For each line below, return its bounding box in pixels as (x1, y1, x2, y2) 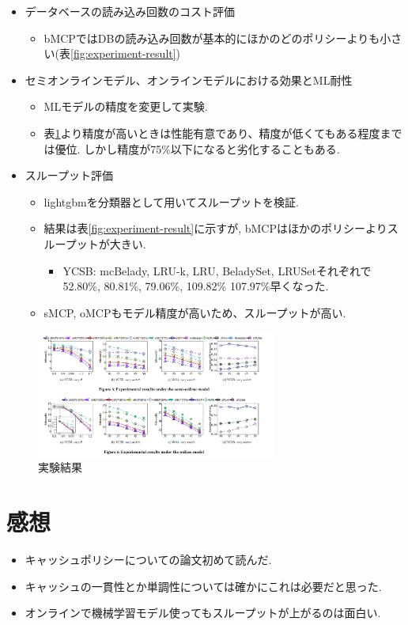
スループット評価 (25, 167, 113, 184)
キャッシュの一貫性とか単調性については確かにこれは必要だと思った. (25, 578, 382, 594)
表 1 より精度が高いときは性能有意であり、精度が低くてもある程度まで (43, 124, 402, 141)
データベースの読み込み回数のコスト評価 (25, 3, 236, 19)
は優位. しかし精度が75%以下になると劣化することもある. (43, 140, 340, 157)
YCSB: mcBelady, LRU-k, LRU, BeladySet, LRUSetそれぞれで (62, 262, 372, 278)
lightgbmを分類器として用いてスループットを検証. (43, 193, 299, 210)
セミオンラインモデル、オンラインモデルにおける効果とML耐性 (25, 71, 353, 88)
